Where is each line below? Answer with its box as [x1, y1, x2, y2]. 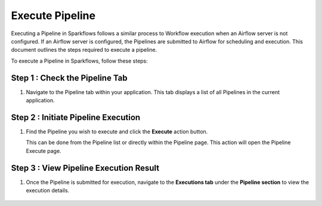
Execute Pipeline [11, 9, 95, 22]
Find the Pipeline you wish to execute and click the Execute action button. [26, 128, 208, 135]
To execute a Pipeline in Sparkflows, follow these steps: [11, 57, 148, 64]
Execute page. [26, 147, 62, 154]
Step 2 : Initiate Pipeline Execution [11, 112, 141, 122]
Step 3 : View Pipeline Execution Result [11, 163, 160, 173]
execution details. [26, 187, 70, 193]
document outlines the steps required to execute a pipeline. [11, 46, 157, 54]
